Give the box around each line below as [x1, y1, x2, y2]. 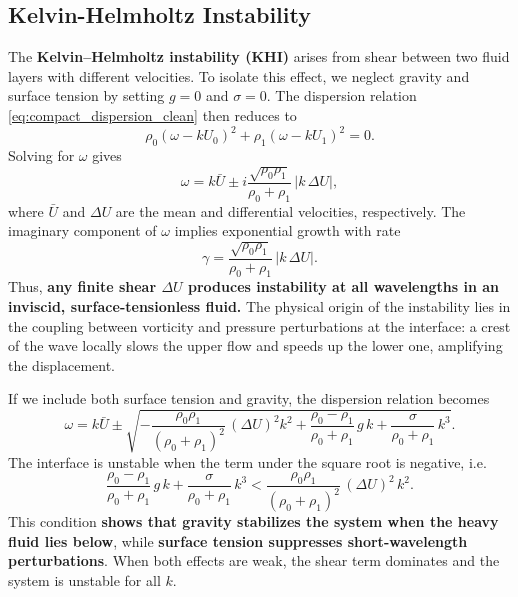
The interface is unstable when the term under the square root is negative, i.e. [8, 451, 487, 472]
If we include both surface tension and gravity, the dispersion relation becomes [8, 388, 490, 409]
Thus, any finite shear [8, 276, 157, 297]
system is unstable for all [8, 570, 161, 591]
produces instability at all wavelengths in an [188, 276, 499, 297]
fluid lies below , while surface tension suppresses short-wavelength [8, 530, 468, 551]
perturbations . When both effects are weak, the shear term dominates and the [8, 550, 500, 571]
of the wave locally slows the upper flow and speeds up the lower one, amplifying [8, 335, 503, 356]
